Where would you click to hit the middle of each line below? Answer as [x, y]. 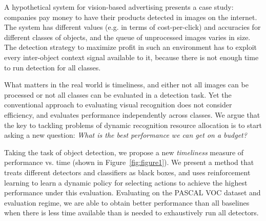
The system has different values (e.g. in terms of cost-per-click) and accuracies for [132, 27]
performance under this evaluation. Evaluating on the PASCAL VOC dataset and [132, 192]
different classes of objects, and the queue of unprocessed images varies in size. [127, 37]
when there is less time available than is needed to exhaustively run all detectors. [131, 213]
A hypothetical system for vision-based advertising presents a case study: [119, 7]
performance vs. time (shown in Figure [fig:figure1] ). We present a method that [129, 162]
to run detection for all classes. [53, 67]
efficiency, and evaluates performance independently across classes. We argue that [132, 114]
